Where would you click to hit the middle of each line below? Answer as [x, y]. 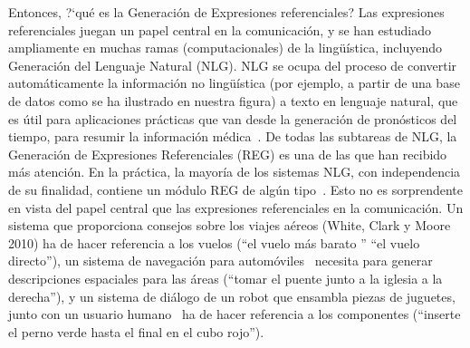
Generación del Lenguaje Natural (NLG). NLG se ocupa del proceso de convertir [233, 65]
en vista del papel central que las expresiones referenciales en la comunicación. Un [236, 207]
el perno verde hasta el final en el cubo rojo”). [136, 331]
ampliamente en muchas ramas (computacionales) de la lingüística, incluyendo [225, 48]
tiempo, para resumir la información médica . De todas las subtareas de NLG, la [233, 136]
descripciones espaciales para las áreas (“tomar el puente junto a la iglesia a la [225, 278]
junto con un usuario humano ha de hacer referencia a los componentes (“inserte [235, 314]
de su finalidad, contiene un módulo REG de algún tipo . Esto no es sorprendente [236, 189]
